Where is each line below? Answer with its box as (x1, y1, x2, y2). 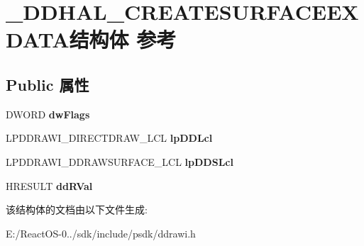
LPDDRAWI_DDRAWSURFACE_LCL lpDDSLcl (6, 154, 233, 169)
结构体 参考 (69, 25, 177, 54)
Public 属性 (6, 73, 89, 95)
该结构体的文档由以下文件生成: (6, 202, 148, 217)
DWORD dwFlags (6, 106, 90, 121)
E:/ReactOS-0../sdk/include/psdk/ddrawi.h (6, 225, 196, 240)
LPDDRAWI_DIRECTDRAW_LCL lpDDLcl (6, 130, 213, 145)
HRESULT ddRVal (6, 178, 93, 193)
